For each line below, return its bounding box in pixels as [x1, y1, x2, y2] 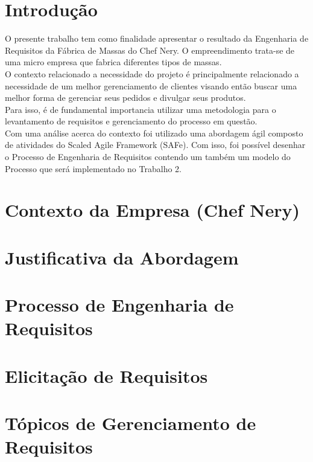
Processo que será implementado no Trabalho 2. [5, 162, 182, 175]
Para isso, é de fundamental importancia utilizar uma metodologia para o [5, 103, 276, 115]
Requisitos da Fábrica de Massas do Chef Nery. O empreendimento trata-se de [5, 43, 295, 56]
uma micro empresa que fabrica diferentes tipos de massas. [5, 56, 222, 68]
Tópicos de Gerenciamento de [5, 411, 256, 435]
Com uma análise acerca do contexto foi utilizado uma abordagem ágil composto [5, 126, 303, 139]
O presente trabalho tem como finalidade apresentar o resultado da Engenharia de [5, 32, 309, 45]
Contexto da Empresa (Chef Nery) [5, 197, 300, 222]
